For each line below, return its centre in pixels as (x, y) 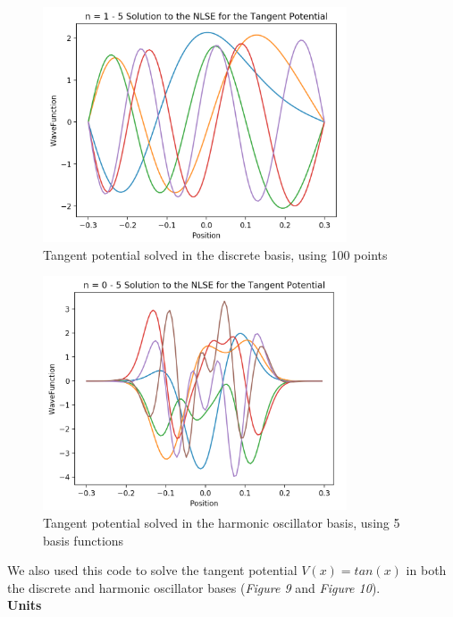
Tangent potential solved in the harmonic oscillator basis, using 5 (222, 522)
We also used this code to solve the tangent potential (152, 570)
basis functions (84, 540)
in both (426, 570)
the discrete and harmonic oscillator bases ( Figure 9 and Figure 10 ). (194, 587)
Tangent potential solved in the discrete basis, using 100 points (215, 254)
